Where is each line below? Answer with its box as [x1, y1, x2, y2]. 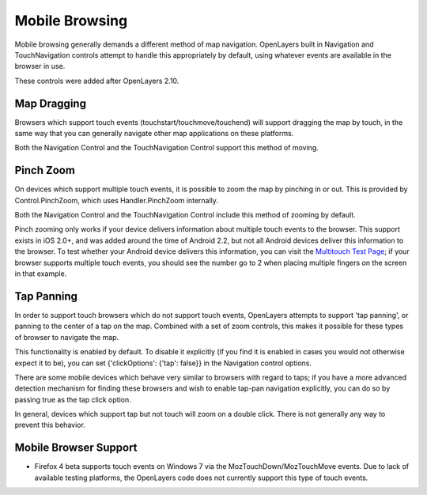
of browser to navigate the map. [14, 332, 119, 342]
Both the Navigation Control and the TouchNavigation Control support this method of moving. [14, 143, 319, 153]
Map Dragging [14, 96, 87, 110]
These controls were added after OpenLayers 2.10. [14, 76, 179, 85]
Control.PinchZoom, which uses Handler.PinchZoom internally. [14, 195, 219, 205]
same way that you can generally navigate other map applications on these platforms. [14, 129, 294, 138]
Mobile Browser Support [14, 441, 138, 455]
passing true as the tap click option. [14, 395, 131, 404]
